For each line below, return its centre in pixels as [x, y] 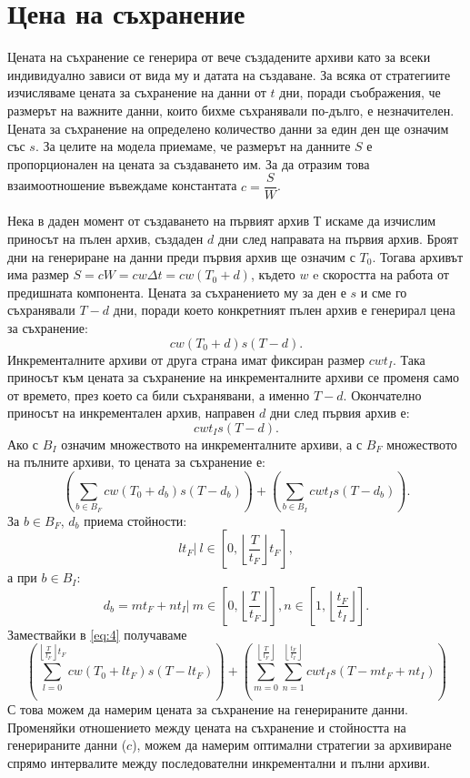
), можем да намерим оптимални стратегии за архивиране [292, 745]
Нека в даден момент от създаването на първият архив [159, 221]
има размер [38, 274]
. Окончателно [382, 394]
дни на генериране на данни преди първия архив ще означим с [181, 256]
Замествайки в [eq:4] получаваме [97, 634]
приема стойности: [135, 520]
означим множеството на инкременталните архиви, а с [212, 444]
